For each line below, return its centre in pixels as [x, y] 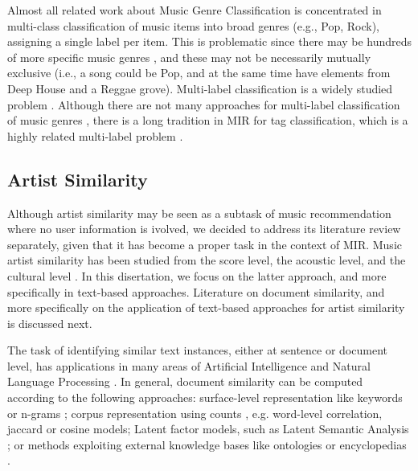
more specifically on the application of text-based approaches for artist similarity [206, 307]
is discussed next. [50, 323]
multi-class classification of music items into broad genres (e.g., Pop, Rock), [193, 25]
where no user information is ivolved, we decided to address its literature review [204, 229]
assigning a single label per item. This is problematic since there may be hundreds [210, 41]
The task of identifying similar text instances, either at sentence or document [197, 350]
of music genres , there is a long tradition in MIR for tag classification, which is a [208, 120]
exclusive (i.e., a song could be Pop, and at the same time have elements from [199, 73]
